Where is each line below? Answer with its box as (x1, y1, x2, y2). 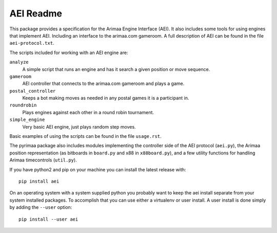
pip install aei (18, 178, 60, 184)
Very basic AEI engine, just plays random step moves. (22, 123, 136, 130)
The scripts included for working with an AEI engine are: (9, 49, 128, 56)
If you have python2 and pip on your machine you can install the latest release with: (9, 166, 186, 172)
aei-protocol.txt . (9, 40, 54, 46)
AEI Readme (9, 8, 63, 19)
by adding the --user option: (9, 204, 72, 210)
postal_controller (9, 88, 56, 94)
